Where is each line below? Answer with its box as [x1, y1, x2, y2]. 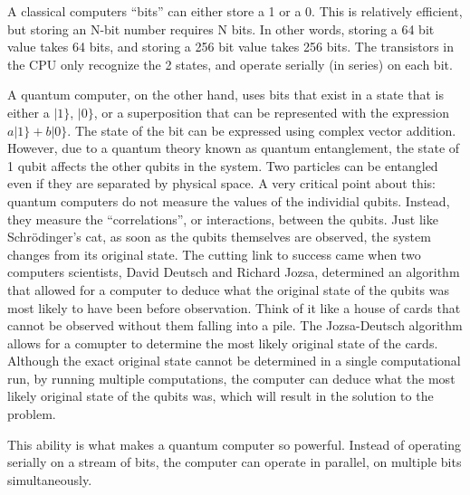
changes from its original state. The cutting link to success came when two [7, 244, 421, 263]
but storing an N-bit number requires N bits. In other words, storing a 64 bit [7, 19, 435, 38]
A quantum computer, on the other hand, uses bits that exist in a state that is [7, 85, 444, 104]
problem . [7, 405, 56, 424]
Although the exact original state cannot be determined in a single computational [7, 351, 461, 370]
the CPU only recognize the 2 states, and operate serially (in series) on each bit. [7, 54, 453, 73]
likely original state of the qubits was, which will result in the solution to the [7, 386, 434, 405]
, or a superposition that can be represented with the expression [93, 102, 449, 121]
